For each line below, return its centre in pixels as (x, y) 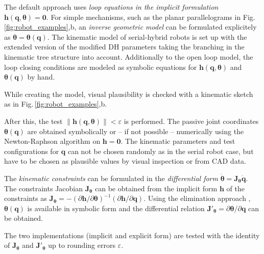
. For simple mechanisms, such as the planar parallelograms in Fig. (151, 17)
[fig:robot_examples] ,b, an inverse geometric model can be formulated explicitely (130, 27)
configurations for (32, 151)
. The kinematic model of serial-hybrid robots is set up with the (147, 36)
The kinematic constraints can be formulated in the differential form (111, 178)
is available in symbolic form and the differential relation (116, 208)
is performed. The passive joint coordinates (191, 121)
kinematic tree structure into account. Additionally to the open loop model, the (129, 56)
